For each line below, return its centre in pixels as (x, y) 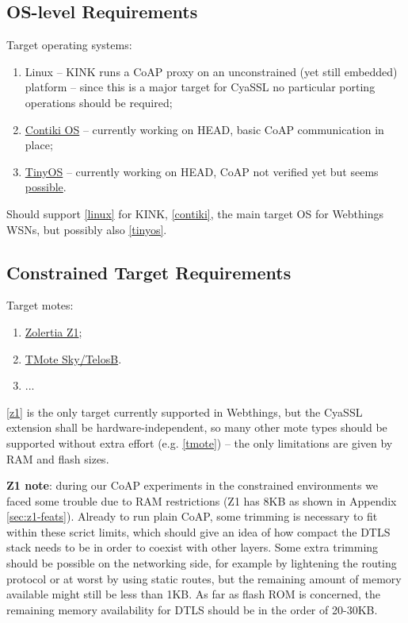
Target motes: (40, 305)
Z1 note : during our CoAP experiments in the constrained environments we (193, 485)
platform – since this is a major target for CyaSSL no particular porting (200, 87)
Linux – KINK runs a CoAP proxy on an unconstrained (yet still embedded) (211, 71)
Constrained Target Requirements (149, 272)
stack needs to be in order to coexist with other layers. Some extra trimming (193, 547)
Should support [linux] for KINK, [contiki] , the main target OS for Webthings (195, 213)
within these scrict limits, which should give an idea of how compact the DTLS (198, 531)
